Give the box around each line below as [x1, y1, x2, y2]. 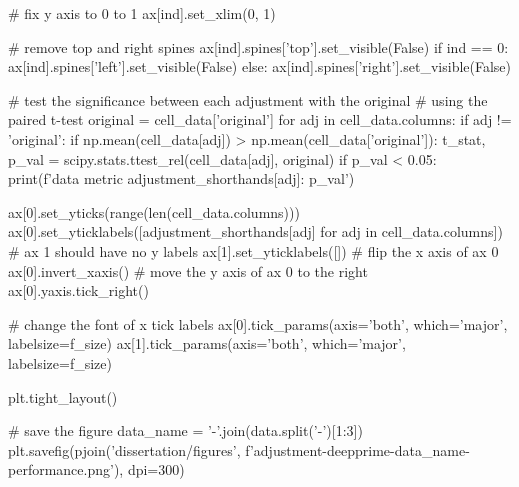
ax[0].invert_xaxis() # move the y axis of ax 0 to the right [8, 260, 368, 281]
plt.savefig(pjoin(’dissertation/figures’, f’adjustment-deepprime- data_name [8, 439, 466, 460]
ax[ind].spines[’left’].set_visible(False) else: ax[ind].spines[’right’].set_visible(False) [8, 56, 512, 77]
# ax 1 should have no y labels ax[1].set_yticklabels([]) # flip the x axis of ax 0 [8, 240, 499, 261]
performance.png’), [8, 459, 124, 480]
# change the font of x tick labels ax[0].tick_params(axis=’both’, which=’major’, [8, 313, 508, 334]
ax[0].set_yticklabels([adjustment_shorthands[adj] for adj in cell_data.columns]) [8, 221, 503, 242]
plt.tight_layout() [8, 386, 118, 407]
